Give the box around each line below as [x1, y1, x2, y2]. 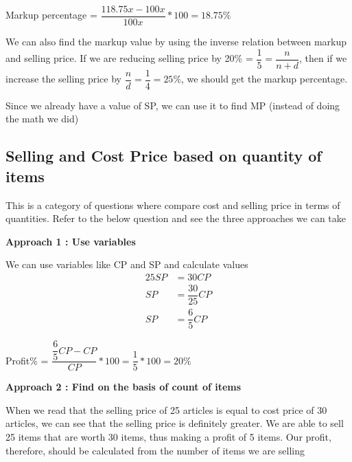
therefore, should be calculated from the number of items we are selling [5, 443, 305, 457]
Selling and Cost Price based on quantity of [5, 145, 322, 166]
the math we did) [5, 111, 79, 126]
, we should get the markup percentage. [181, 71, 348, 86]
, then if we [298, 51, 347, 65]
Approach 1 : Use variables [5, 234, 136, 248]
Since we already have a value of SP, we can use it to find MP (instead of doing [5, 98, 340, 112]
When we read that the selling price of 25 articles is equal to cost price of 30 [5, 402, 327, 417]
